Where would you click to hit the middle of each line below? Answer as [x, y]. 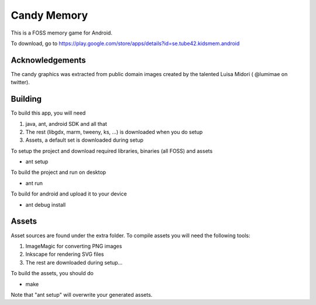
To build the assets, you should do [52, 273]
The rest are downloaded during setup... [74, 262]
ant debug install [46, 204]
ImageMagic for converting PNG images [74, 246]
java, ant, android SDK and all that [66, 124]
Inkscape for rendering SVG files [65, 254]
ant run [34, 183]
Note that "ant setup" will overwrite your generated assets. [82, 294]
